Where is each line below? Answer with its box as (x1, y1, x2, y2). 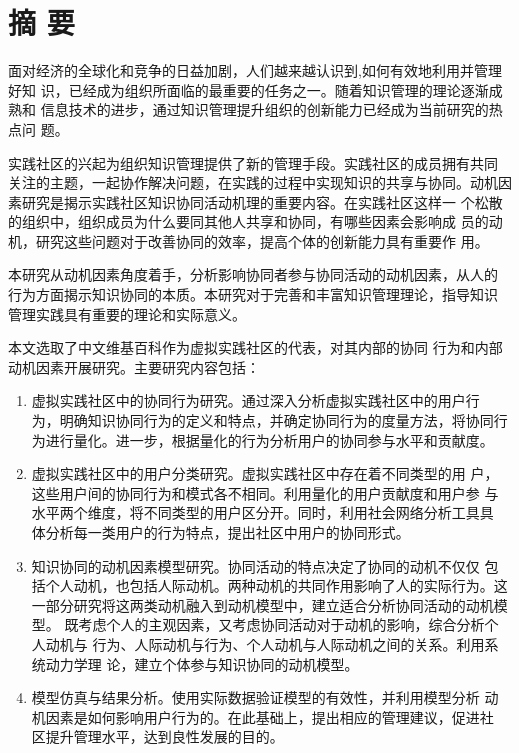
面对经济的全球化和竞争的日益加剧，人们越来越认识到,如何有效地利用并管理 (8, 60, 502, 81)
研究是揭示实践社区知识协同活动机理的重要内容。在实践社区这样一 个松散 (21, 191, 503, 212)
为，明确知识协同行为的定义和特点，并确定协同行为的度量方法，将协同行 (31, 410, 508, 431)
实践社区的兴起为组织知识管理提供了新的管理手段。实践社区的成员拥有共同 (8, 152, 498, 173)
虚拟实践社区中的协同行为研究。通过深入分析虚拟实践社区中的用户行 (31, 390, 480, 411)
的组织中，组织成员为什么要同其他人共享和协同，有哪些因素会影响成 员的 (8, 211, 489, 232)
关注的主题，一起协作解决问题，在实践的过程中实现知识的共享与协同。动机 (8, 172, 498, 193)
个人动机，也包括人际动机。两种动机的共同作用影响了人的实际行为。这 (45, 575, 508, 596)
